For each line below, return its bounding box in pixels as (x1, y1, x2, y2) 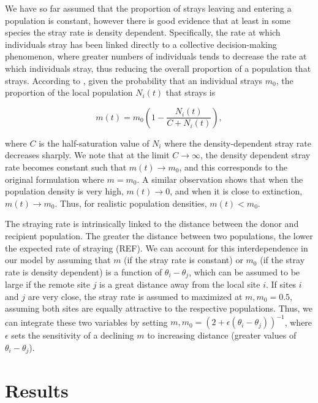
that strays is (165, 86, 216, 99)
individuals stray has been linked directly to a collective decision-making (5, 37, 277, 50)
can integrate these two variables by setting (5, 315, 168, 328)
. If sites (265, 278, 297, 291)
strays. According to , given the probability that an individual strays (5, 74, 263, 86)
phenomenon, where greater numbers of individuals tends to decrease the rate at (5, 50, 307, 63)
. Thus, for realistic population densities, (55, 196, 207, 209)
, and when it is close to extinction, (170, 185, 303, 198)
